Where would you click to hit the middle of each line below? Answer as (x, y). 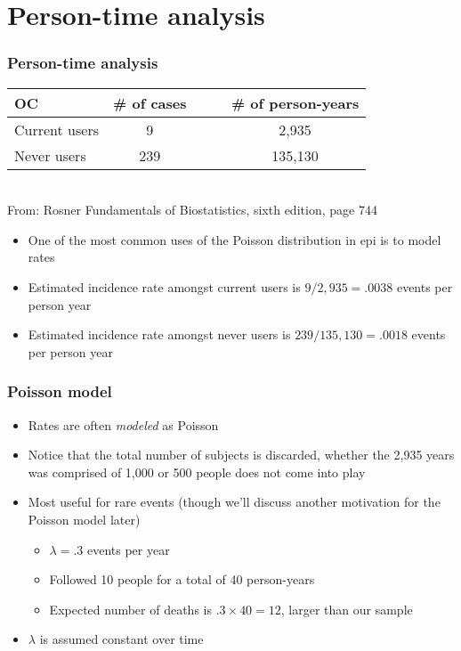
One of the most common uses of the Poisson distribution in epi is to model (235, 239)
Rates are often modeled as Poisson (123, 424)
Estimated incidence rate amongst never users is (159, 334)
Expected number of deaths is (130, 609)
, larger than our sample (347, 609)
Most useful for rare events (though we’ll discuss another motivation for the (234, 502)
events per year (128, 549)
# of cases (150, 102)
